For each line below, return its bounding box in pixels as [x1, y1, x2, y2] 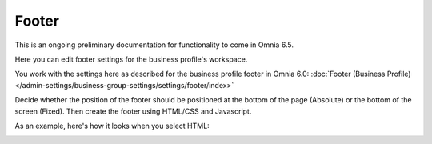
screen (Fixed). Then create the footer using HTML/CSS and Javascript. [14, 106, 252, 116]
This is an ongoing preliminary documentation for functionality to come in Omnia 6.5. [14, 40, 294, 50]
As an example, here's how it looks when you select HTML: [14, 121, 210, 130]
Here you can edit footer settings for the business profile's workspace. [14, 54, 248, 64]
